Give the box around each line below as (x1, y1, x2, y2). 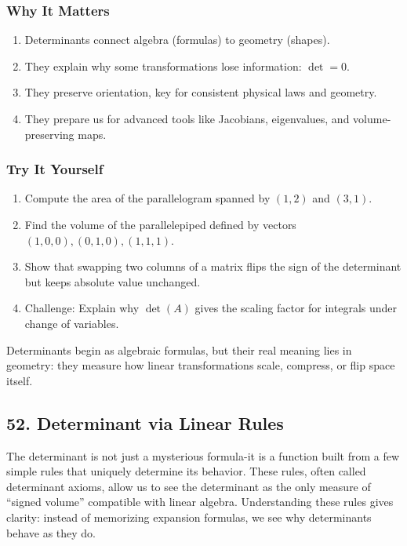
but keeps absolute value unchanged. (24, 273, 201, 289)
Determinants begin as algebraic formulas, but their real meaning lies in (6, 341, 352, 358)
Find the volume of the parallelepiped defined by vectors (24, 217, 296, 232)
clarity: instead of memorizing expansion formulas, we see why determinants (6, 508, 372, 525)
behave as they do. (6, 524, 96, 541)
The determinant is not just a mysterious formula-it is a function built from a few (6, 447, 400, 464)
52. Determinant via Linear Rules (6, 410, 284, 435)
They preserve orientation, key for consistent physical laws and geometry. (24, 84, 377, 100)
